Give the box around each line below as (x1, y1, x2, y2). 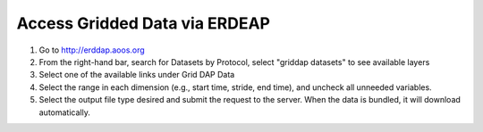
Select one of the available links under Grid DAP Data (38, 70, 235, 80)
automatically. (38, 107, 91, 118)
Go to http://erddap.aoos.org (38, 45, 145, 55)
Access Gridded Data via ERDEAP (16, 13, 270, 33)
